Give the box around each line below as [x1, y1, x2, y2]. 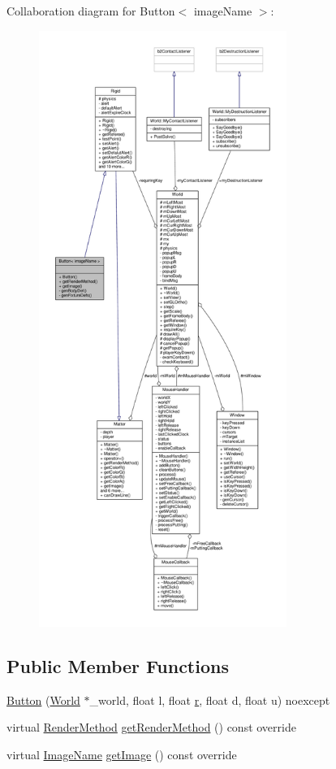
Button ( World [6, 691, 80, 708]
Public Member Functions [6, 653, 229, 678]
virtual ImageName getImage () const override [6, 745, 237, 762]
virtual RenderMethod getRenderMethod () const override [6, 719, 296, 736]
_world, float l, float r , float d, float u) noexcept [89, 691, 330, 708]
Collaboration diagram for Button [6, 2, 175, 19]
